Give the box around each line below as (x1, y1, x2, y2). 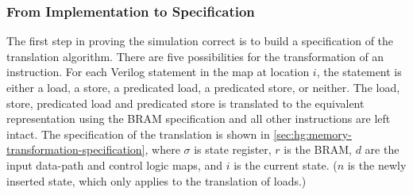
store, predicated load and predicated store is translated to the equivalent (6, 94, 365, 111)
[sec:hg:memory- (273, 125, 352, 142)
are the (365, 141, 399, 158)
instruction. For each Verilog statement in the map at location (6, 63, 310, 80)
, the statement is (316, 63, 402, 80)
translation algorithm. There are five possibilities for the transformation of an (6, 48, 384, 64)
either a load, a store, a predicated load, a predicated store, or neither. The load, (6, 79, 400, 95)
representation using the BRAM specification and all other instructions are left (6, 110, 391, 127)
